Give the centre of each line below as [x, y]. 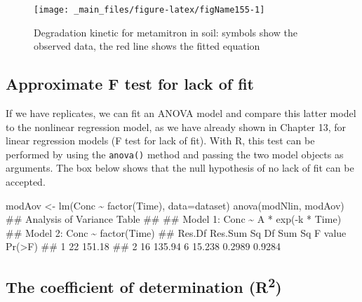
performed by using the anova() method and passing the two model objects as [175, 154]
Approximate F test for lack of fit [130, 84]
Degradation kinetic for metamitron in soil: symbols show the [166, 32]
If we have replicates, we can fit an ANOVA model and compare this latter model [181, 113]
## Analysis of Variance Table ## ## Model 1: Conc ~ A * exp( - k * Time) [174, 219]
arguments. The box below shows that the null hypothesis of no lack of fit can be [180, 168]
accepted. [26, 182]
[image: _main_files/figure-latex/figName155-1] [149, 10]
